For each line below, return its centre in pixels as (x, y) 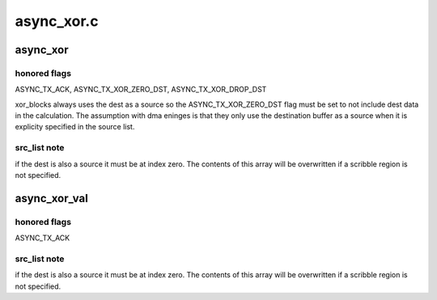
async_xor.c (57, 21)
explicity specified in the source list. (75, 127)
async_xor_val (51, 198)
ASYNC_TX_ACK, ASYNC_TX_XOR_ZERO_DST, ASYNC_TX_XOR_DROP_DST (141, 90)
